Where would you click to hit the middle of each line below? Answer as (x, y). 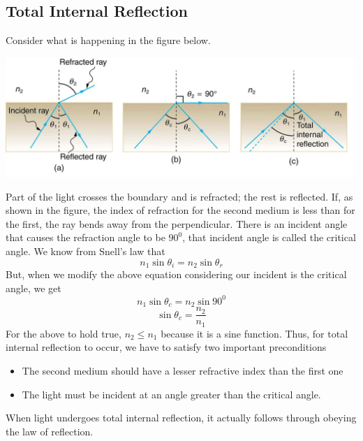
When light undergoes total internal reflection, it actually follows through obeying (181, 418)
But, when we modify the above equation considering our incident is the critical (176, 274)
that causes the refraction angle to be (86, 237)
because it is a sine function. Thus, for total (254, 333)
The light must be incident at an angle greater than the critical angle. (171, 394)
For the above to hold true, (64, 333)
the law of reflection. (50, 431)
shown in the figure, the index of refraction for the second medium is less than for (180, 210)
